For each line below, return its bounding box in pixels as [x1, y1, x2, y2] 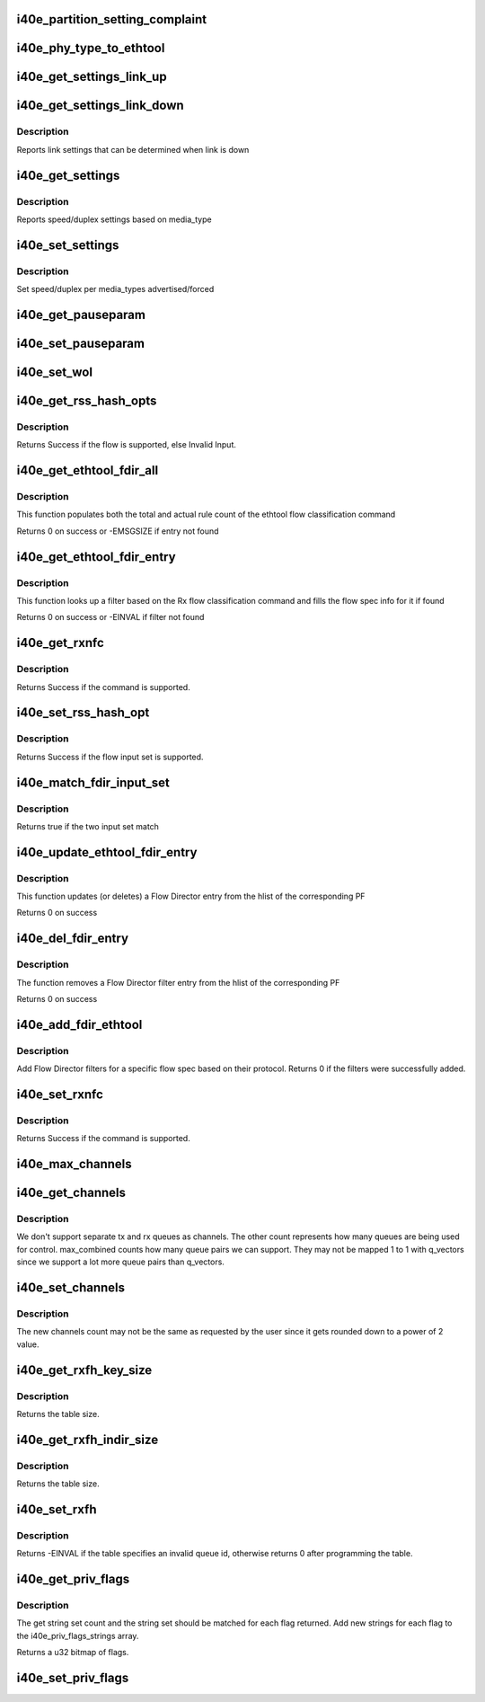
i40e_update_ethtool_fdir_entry [16, 845, 198, 860]
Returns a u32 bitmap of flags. [16, 1647, 129, 1658]
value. [16, 1339, 40, 1350]
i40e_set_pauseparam [16, 335, 145, 350]
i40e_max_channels [16, 1157, 132, 1172]
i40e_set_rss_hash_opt [16, 705, 150, 721]
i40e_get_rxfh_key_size [16, 1362, 153, 1378]
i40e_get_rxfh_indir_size [16, 1432, 159, 1447]
